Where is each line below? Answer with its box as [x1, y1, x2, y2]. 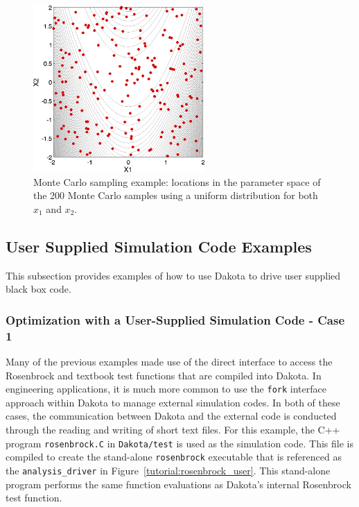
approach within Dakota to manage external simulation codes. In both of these [6, 395, 340, 409]
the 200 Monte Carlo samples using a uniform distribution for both [33, 188, 318, 203]
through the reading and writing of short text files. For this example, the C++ [6, 422, 340, 436]
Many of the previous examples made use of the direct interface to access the [6, 354, 333, 368]
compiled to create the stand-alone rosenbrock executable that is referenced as [6, 449, 342, 464]
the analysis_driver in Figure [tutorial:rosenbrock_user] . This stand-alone [6, 463, 331, 477]
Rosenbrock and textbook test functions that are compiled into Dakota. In [6, 368, 322, 382]
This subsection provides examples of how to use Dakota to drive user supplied [6, 268, 341, 282]
